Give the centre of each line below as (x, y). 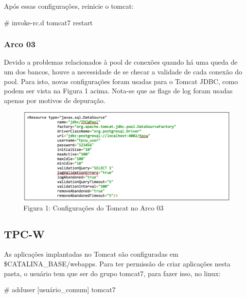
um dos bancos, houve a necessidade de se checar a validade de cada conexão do (123, 71)
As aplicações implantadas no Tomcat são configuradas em (91, 254)
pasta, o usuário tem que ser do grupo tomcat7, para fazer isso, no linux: (112, 273)
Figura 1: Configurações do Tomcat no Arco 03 (94, 207)
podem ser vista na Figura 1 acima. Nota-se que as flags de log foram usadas (118, 91)
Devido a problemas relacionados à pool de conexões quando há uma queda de (121, 62)
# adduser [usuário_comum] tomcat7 (60, 289)
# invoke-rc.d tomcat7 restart (48, 22)
